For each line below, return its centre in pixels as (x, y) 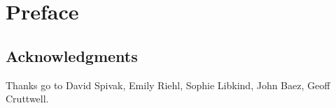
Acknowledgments (72, 55)
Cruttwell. (27, 99)
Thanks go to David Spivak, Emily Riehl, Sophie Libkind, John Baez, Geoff (168, 85)
